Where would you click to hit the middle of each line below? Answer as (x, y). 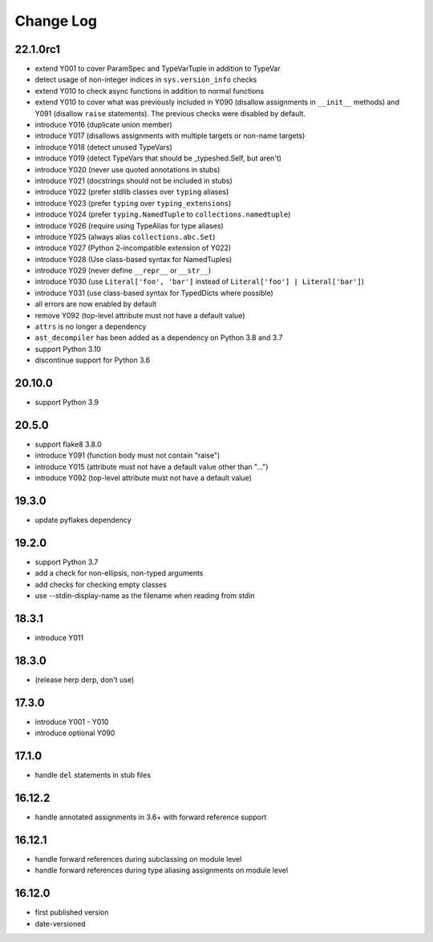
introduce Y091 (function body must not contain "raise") (127, 455)
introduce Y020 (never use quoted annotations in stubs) (127, 169)
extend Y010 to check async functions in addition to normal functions (150, 91)
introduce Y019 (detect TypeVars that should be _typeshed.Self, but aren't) (158, 158)
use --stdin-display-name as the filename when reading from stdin (145, 596)
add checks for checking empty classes (101, 584)
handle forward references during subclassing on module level (138, 859)
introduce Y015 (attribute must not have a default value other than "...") (152, 467)
